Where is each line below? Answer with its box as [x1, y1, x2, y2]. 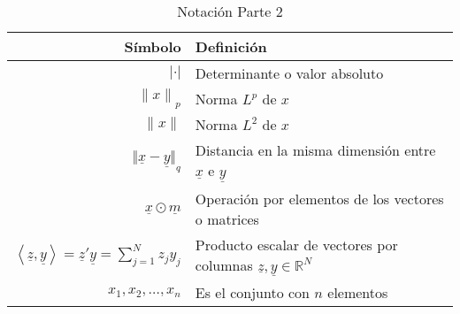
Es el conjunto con [195, 282, 310, 303]
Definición [195, 36, 267, 57]
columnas [195, 254, 253, 275]
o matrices [195, 208, 259, 229]
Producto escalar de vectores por [195, 234, 398, 255]
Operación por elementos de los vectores [195, 188, 444, 209]
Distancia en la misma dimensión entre [195, 140, 436, 160]
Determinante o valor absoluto [195, 63, 384, 83]
